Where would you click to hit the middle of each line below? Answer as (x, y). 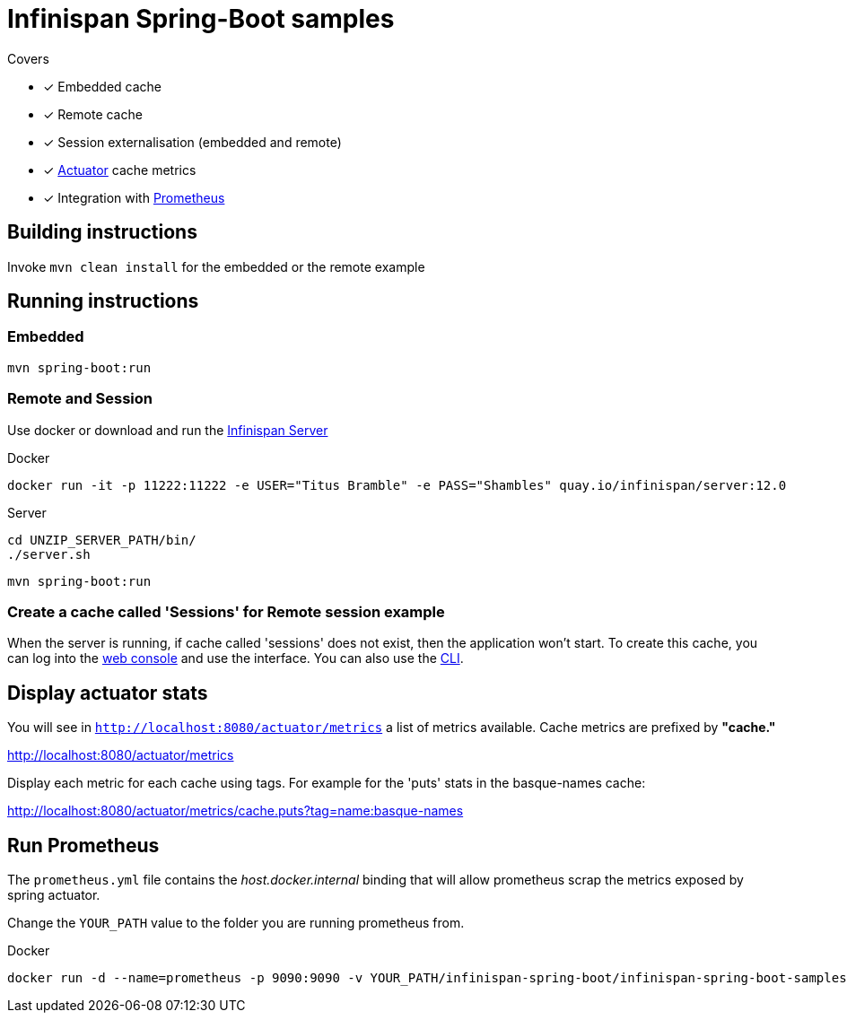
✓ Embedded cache (102, 86)
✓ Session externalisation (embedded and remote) (192, 142)
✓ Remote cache (93, 114)
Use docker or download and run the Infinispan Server (168, 430)
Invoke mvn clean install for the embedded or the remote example (216, 266)
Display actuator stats (108, 693)
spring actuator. (54, 895)
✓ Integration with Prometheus (134, 197)
